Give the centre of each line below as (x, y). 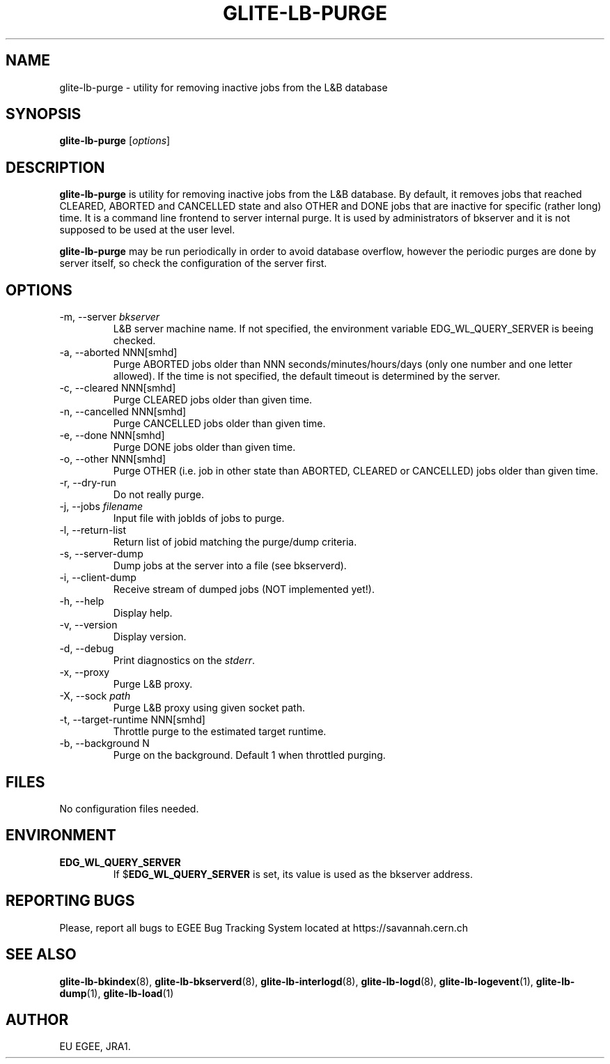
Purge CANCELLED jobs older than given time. (219, 424)
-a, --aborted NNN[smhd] (118, 353)
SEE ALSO (41, 955)
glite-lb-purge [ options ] (115, 141)
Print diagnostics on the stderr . (184, 661)
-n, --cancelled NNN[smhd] (123, 412)
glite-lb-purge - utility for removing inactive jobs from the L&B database (224, 87)
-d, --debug (87, 649)
